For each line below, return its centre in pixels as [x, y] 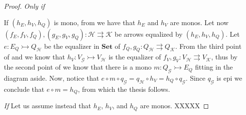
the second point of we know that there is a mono [78, 67]
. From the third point [208, 46]
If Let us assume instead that [48, 106]
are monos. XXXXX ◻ [174, 106]
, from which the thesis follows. [124, 89]
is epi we [229, 78]
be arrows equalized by [149, 34]
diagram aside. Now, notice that [52, 78]
